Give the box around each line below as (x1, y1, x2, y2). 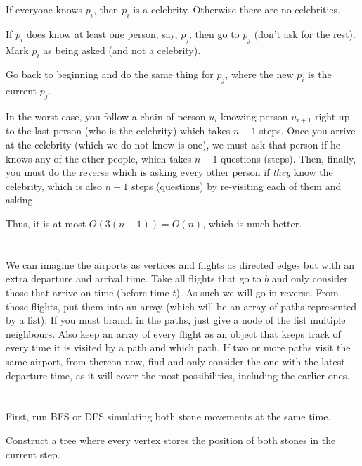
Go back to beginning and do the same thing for (6, 67, 214, 82)
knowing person (221, 108, 288, 123)
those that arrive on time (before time (6, 284, 169, 299)
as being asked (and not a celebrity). (43, 42, 201, 57)
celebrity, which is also (6, 178, 103, 193)
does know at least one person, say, (26, 26, 178, 41)
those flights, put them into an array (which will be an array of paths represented (6, 298, 357, 313)
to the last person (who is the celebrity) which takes (6, 123, 231, 138)
